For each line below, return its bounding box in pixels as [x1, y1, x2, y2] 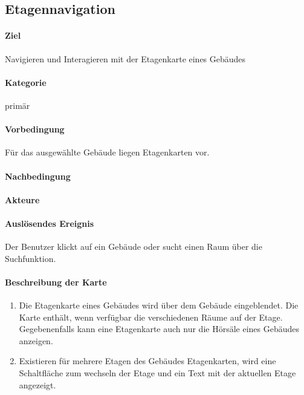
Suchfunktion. [5, 252, 56, 264]
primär [5, 99, 30, 111]
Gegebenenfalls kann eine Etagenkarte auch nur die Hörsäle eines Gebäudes [19, 322, 299, 335]
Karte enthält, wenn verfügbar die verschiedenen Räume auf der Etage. [19, 310, 283, 323]
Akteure [5, 193, 40, 206]
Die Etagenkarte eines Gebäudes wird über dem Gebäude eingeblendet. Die [19, 299, 299, 312]
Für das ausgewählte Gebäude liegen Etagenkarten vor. [5, 146, 210, 158]
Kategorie [5, 76, 47, 88]
